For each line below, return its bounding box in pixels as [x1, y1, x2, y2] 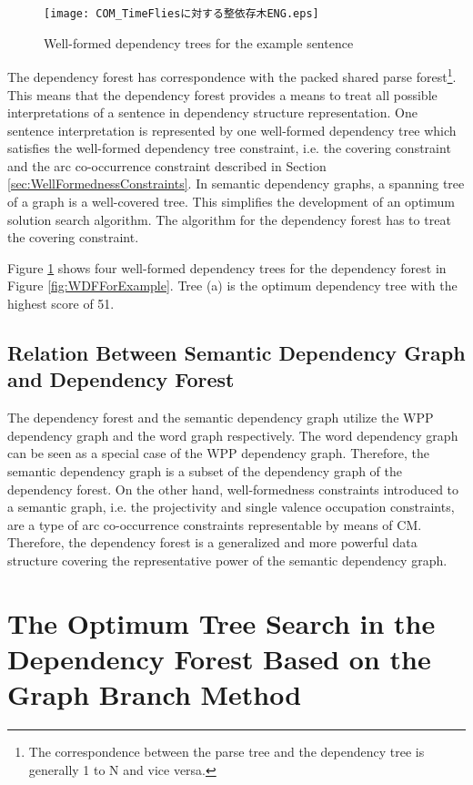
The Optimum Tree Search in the [7, 604, 436, 641]
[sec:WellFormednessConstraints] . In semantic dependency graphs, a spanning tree [7, 174, 465, 193]
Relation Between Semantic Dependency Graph [7, 339, 466, 367]
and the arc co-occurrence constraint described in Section [7, 156, 327, 175]
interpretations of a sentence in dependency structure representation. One [7, 103, 418, 122]
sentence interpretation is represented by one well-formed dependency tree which [7, 120, 457, 139]
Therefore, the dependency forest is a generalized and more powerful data [7, 533, 418, 552]
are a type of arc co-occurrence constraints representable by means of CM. [7, 515, 422, 534]
